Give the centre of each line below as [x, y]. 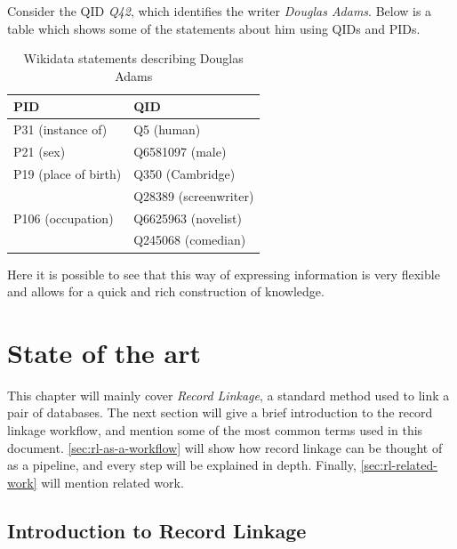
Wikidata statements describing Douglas [133, 58]
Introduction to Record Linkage [157, 530]
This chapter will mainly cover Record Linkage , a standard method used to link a [228, 395]
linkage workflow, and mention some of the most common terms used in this [215, 430]
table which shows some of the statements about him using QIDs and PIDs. [214, 28]
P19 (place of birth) [68, 173]
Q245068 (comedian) [190, 240]
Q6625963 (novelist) [188, 218]
